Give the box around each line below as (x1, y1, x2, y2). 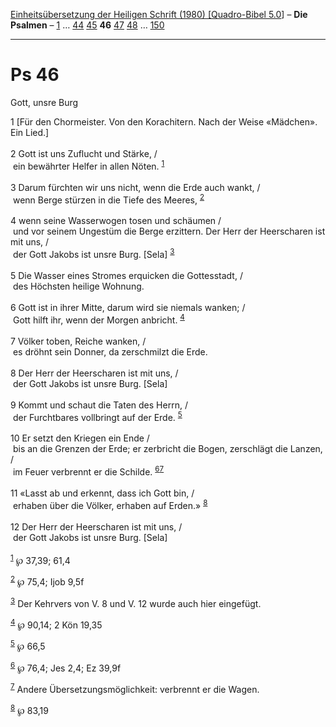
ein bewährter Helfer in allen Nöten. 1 (12, 158, 165, 172)
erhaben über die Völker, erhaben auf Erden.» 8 (12, 497, 208, 511)
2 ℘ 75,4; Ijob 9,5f (10, 574, 85, 588)
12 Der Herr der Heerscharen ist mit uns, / (10, 520, 183, 533)
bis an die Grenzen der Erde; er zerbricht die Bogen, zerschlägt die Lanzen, (12, 443, 323, 455)
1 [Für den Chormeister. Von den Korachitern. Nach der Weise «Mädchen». (10, 115, 318, 128)
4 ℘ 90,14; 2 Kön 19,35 (10, 617, 103, 631)
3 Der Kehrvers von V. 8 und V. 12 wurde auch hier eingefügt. (10, 595, 262, 609)
